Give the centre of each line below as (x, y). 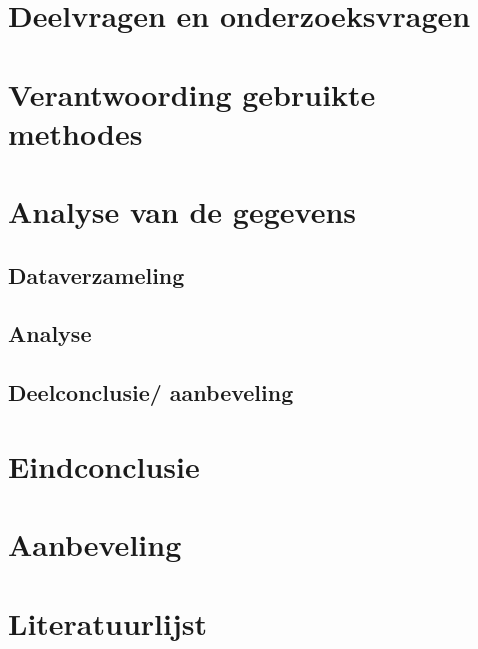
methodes (75, 132)
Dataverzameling (96, 274)
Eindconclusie (104, 465)
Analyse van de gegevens (182, 211)
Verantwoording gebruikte (192, 93)
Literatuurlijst (107, 622)
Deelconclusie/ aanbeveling (151, 392)
